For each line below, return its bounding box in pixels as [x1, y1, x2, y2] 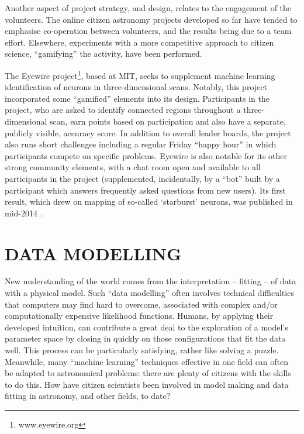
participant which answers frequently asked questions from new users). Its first [5, 184, 286, 196]
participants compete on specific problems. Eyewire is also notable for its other [5, 149, 288, 161]
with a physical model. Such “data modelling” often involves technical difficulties [5, 287, 294, 299]
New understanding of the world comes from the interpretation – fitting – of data [5, 275, 296, 287]
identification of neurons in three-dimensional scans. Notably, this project [5, 81, 267, 93]
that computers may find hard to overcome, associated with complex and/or [5, 298, 278, 310]
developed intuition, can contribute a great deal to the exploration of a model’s [5, 321, 288, 333]
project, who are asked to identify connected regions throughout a [5, 104, 241, 116]
